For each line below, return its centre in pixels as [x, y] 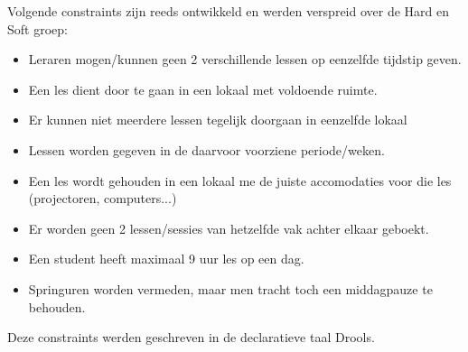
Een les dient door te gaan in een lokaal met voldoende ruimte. [203, 89]
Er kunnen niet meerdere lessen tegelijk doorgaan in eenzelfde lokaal [218, 120]
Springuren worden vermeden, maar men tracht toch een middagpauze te [230, 288]
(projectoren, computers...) [103, 198]
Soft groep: [37, 28]
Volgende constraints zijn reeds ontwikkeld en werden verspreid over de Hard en [229, 11]
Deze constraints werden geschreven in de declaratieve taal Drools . [191, 337]
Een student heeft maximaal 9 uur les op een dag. [166, 259]
